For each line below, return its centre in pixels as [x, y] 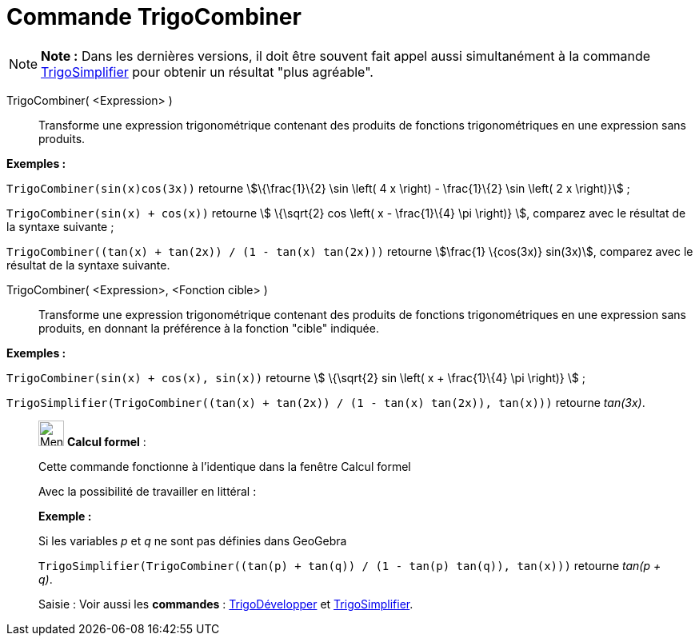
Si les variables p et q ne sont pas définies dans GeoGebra [193, 540]
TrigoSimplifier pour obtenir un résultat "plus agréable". [207, 72]
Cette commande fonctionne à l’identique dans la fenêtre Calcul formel [225, 466]
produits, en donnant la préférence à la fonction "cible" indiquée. [209, 328]
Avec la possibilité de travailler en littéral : [148, 491]
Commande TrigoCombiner [154, 17]
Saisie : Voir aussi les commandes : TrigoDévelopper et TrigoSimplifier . [226, 604]
